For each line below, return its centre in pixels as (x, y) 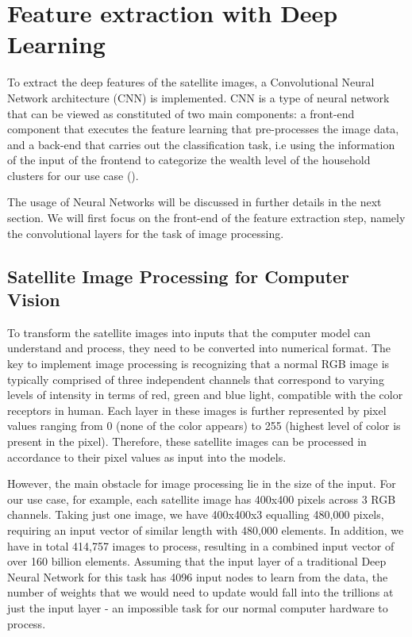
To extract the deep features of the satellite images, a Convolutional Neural (191, 82)
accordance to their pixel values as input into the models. (147, 457)
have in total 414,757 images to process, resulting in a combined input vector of (201, 545)
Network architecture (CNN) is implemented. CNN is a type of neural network (198, 97)
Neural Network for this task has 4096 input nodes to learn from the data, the (198, 576)
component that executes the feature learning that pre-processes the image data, (203, 129)
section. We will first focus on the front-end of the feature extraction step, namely (206, 218)
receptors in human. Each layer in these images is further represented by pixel (197, 410)
